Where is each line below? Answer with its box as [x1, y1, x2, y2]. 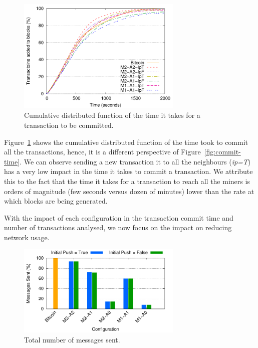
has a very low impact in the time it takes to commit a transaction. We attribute [4, 166, 253, 177]
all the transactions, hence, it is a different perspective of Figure [4, 146, 201, 157]
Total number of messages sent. [24, 334, 120, 344]
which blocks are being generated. [4, 196, 108, 206]
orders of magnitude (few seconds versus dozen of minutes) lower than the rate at [4, 186, 254, 196]
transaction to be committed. [24, 119, 114, 130]
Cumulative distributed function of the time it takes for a [24, 110, 200, 120]
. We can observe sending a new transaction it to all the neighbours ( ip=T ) [20, 156, 251, 166]
